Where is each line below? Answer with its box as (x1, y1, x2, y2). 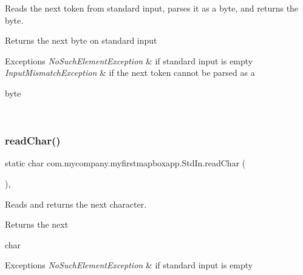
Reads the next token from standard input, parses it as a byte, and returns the (5, 2, 299, 14)
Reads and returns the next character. (5, 197, 147, 210)
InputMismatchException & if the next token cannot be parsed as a (5, 66, 255, 79)
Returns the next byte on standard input (5, 34, 157, 47)
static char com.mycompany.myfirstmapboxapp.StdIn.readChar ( (5, 157, 246, 169)
